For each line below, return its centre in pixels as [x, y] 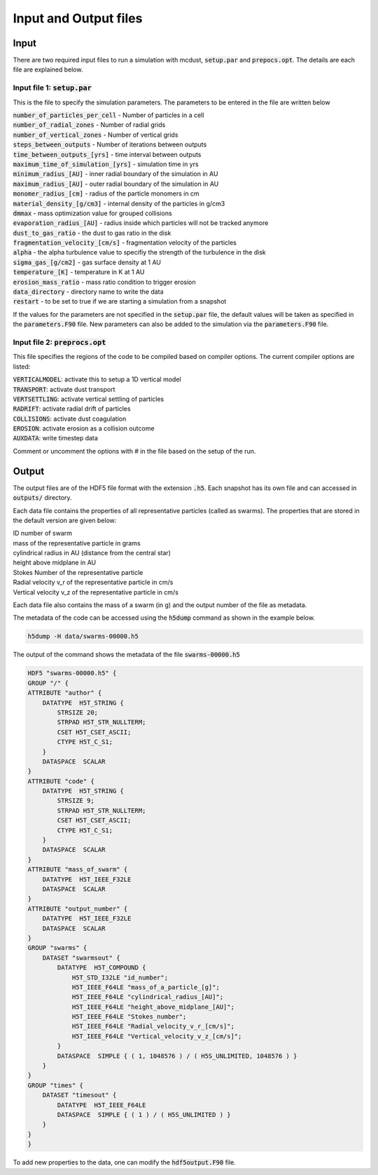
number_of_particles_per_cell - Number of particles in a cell [108, 115]
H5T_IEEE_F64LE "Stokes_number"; [129, 1017]
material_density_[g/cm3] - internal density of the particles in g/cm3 [119, 203]
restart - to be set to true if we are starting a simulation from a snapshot [120, 301]
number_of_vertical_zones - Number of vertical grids [96, 135]
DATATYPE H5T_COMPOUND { [101, 968]
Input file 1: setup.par [52, 88]
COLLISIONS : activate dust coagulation [70, 419]
